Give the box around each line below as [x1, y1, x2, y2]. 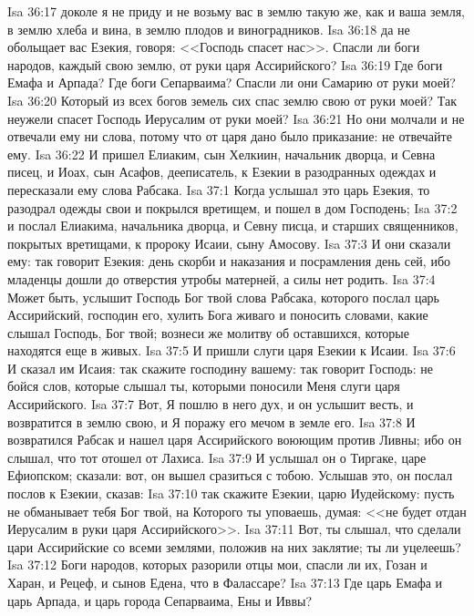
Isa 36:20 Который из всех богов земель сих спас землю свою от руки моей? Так [7, 90, 457, 109]
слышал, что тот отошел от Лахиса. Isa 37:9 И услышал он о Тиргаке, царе [7, 447, 427, 467]
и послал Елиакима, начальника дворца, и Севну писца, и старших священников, [7, 216, 459, 235]
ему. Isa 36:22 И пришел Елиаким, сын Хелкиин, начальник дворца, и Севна [7, 144, 436, 163]
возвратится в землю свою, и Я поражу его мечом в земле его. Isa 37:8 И [7, 412, 416, 431]
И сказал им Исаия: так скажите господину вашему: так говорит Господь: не [7, 358, 433, 377]
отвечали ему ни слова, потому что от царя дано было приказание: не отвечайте [7, 127, 452, 146]
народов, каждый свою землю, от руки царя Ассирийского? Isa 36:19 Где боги [7, 55, 443, 74]
